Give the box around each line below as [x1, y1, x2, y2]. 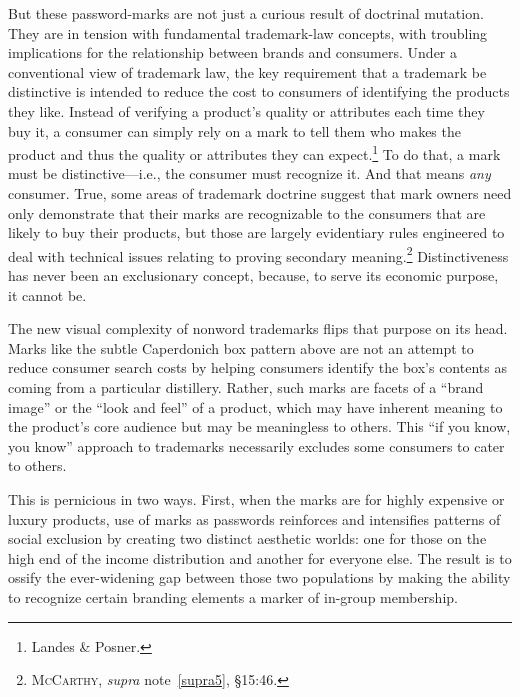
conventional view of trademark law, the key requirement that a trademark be [8, 61, 487, 82]
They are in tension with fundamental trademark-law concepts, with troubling [8, 22, 488, 43]
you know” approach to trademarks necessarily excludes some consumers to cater [8, 435, 505, 456]
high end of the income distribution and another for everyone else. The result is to [8, 547, 512, 568]
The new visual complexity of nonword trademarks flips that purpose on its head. [8, 318, 508, 339]
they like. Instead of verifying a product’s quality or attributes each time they [8, 100, 485, 121]
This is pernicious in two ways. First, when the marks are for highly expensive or [8, 488, 505, 509]
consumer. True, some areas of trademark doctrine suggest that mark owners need [8, 183, 512, 203]
